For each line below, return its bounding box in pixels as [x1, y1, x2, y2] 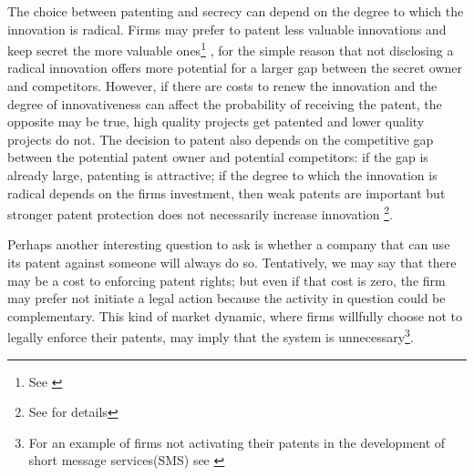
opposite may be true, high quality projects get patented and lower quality [7, 112, 425, 131]
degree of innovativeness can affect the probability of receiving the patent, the [7, 94, 442, 113]
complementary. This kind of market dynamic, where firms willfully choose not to [7, 306, 462, 325]
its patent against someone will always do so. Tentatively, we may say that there [7, 253, 457, 272]
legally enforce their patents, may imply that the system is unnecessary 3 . [7, 325, 414, 347]
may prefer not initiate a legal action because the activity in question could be [7, 289, 446, 308]
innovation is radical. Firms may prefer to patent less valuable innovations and [7, 19, 447, 38]
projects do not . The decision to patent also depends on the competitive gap [7, 129, 434, 148]
